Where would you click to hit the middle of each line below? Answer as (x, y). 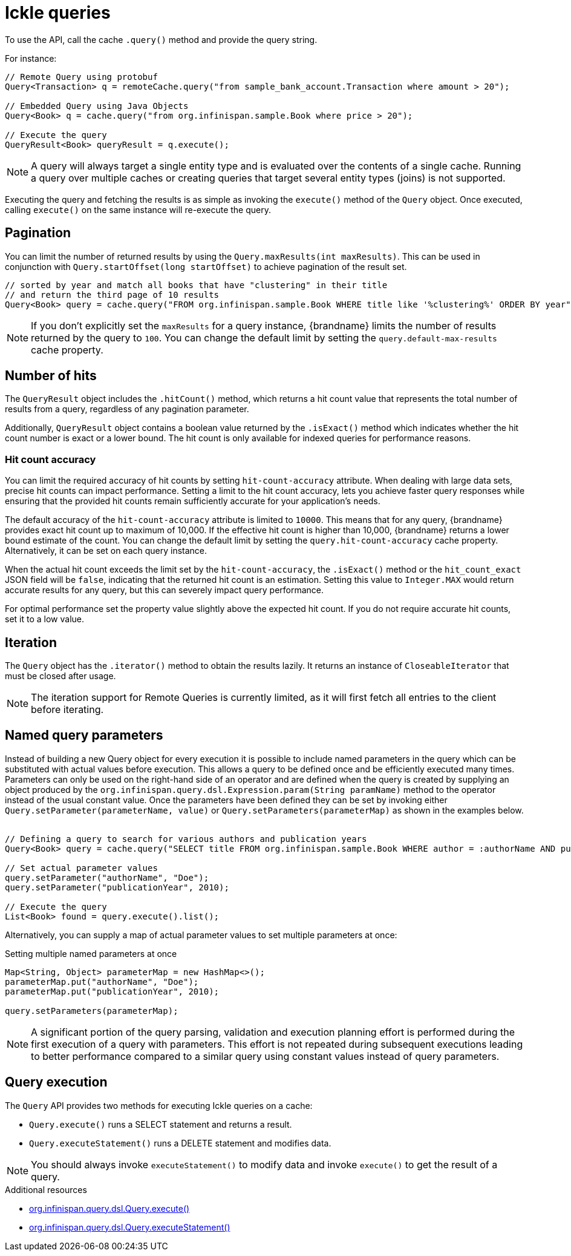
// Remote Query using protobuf (81, 77)
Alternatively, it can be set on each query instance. (106, 551)
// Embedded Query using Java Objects (97, 106)
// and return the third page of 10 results (112, 294)
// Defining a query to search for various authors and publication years (186, 839)
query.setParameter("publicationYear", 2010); (117, 887)
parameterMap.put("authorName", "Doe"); (102, 981)
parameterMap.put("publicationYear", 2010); (112, 991)
